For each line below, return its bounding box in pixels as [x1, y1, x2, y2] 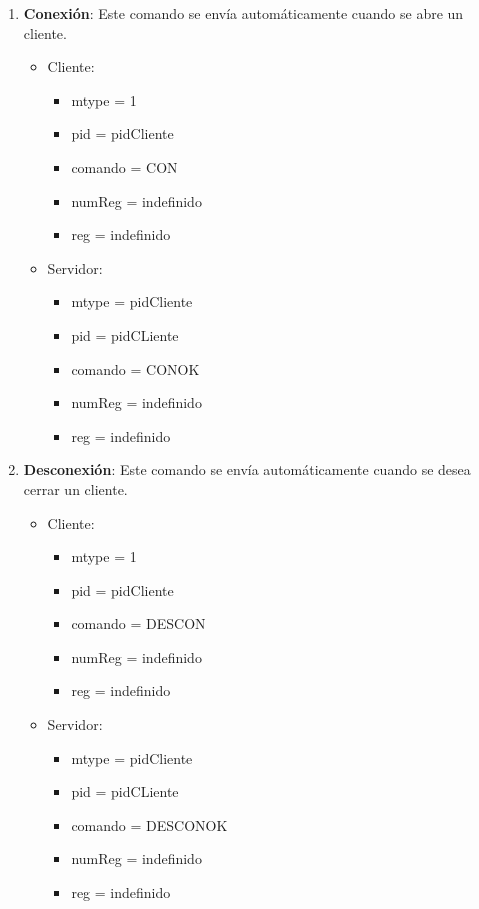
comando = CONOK [71, 358, 200, 379]
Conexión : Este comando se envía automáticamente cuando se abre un [23, 3, 464, 23]
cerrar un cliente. [23, 478, 128, 499]
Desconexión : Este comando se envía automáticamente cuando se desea [23, 459, 471, 480]
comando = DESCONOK [71, 814, 228, 835]
